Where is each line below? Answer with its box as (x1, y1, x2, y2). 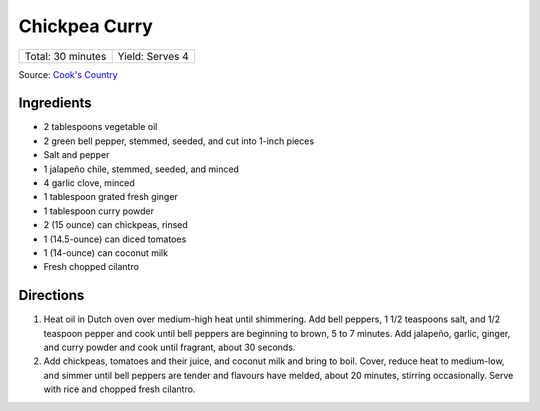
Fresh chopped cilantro (43, 261, 140, 273)
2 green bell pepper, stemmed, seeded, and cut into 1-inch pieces (43, 135, 315, 147)
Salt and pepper (43, 149, 110, 161)
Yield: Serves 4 (117, 49, 189, 63)
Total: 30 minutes (24, 49, 107, 63)
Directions (18, 287, 85, 304)
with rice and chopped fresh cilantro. (43, 383, 196, 395)
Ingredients (18, 95, 92, 112)
